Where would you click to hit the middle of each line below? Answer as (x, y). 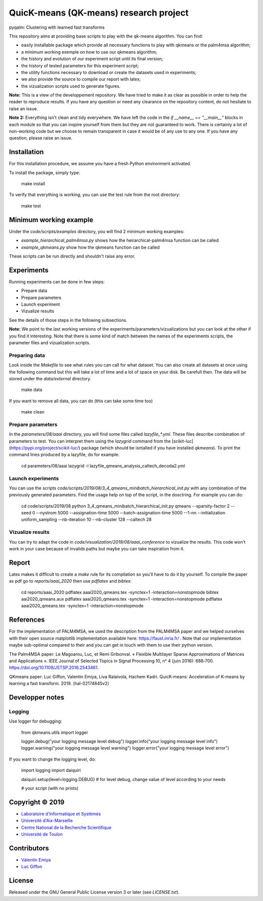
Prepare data (34, 291)
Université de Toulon (42, 834)
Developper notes (37, 697)
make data (32, 390)
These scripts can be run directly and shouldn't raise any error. (72, 256)
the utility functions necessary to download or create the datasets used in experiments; (109, 72)
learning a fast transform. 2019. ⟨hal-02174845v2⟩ (59, 684)
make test (31, 206)
